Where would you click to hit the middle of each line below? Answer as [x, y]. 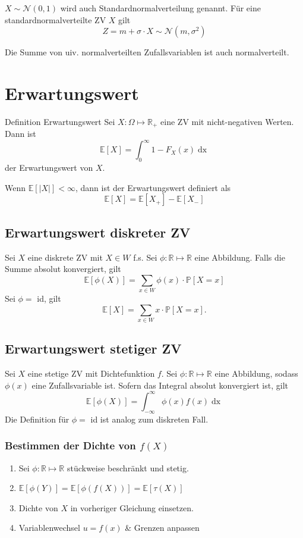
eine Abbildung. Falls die [240, 257]
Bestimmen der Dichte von [70, 445]
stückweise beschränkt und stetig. [128, 467]
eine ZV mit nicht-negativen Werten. [227, 121]
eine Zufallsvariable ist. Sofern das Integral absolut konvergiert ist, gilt [160, 385]
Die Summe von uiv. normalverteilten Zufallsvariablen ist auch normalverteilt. [147, 52]
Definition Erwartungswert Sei [60, 121]
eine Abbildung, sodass [256, 373]
